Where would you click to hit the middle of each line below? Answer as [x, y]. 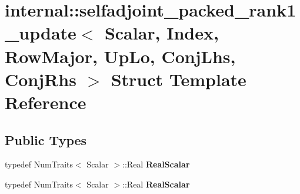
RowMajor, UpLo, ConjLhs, [120, 56]
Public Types [46, 139]
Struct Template [179, 79]
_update [41, 33]
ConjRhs [41, 79]
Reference [46, 102]
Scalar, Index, [161, 33]
